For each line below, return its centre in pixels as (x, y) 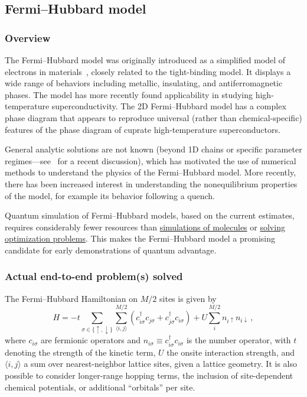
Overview (28, 38)
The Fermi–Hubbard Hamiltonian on (71, 298)
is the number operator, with (239, 340)
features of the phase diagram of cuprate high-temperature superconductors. (143, 129)
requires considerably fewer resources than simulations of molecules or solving (145, 227)
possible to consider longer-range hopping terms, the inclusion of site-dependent (149, 375)
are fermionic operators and (91, 340)
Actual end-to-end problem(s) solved (94, 276)
